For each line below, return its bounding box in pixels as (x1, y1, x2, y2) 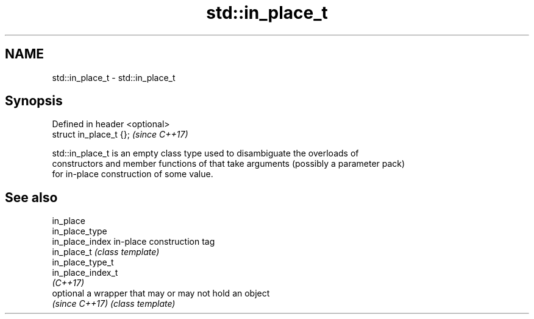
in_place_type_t (52, 257, 114, 268)
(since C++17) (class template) (52, 298, 176, 309)
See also (5, 189, 58, 205)
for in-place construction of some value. (52, 169, 213, 180)
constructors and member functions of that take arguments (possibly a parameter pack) (52, 158, 405, 169)
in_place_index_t (52, 267, 118, 278)
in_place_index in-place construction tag (52, 236, 215, 247)
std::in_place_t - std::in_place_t (52, 72, 176, 83)
